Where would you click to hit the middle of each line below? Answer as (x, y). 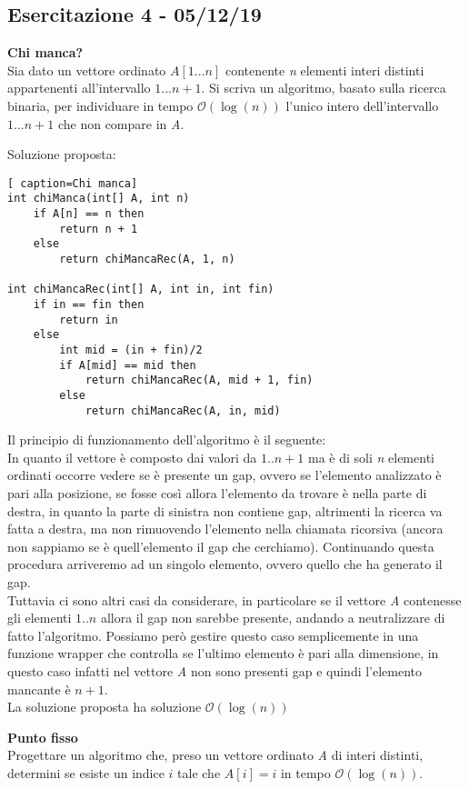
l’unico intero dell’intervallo (362, 105)
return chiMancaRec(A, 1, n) (147, 260)
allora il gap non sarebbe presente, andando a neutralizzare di (273, 618)
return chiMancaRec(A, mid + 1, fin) (199, 380)
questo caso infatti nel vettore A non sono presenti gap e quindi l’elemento (215, 670)
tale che (199, 772)
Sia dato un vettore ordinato (87, 70)
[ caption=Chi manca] (73, 183)
